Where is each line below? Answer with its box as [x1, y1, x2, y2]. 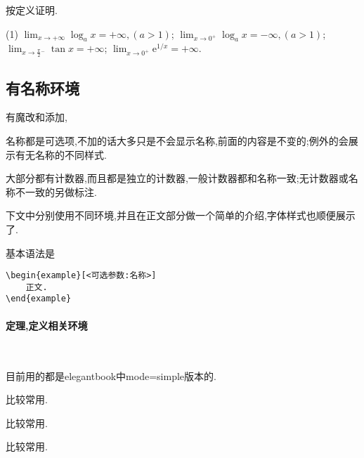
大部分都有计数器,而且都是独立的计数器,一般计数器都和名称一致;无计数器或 [6, 171, 349, 185]
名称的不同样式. [34, 147, 107, 162]
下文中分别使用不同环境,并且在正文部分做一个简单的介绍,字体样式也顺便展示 [6, 208, 356, 223]
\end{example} [6, 294, 72, 304]
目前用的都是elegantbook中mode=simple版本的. [6, 368, 216, 383]
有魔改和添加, [6, 110, 67, 124]
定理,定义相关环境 [6, 318, 88, 332]
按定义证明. [6, 3, 58, 17]
